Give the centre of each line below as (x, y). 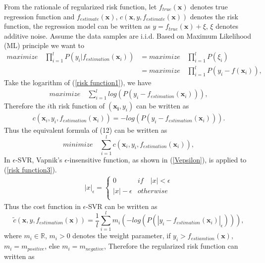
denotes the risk (214, 16)
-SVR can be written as (122, 206)
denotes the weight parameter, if (122, 236)
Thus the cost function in (42, 206)
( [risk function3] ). (30, 169)
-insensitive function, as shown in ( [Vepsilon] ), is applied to (157, 159)
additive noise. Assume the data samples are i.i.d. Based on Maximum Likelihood (128, 35)
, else (52, 246)
